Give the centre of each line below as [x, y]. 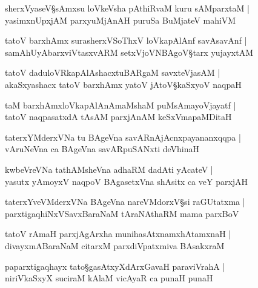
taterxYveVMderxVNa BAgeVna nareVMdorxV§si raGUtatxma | [125, 202]
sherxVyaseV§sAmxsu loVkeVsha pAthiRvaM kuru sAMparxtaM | [127, 8]
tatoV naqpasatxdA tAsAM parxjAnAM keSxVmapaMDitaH [118, 117]
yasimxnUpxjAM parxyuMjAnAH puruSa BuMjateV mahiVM [121, 20]
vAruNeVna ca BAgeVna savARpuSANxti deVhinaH [102, 149]
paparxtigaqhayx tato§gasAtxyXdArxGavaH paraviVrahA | [115, 266]
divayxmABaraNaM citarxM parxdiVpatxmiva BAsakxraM [115, 245]
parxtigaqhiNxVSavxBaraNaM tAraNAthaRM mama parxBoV [122, 213]
